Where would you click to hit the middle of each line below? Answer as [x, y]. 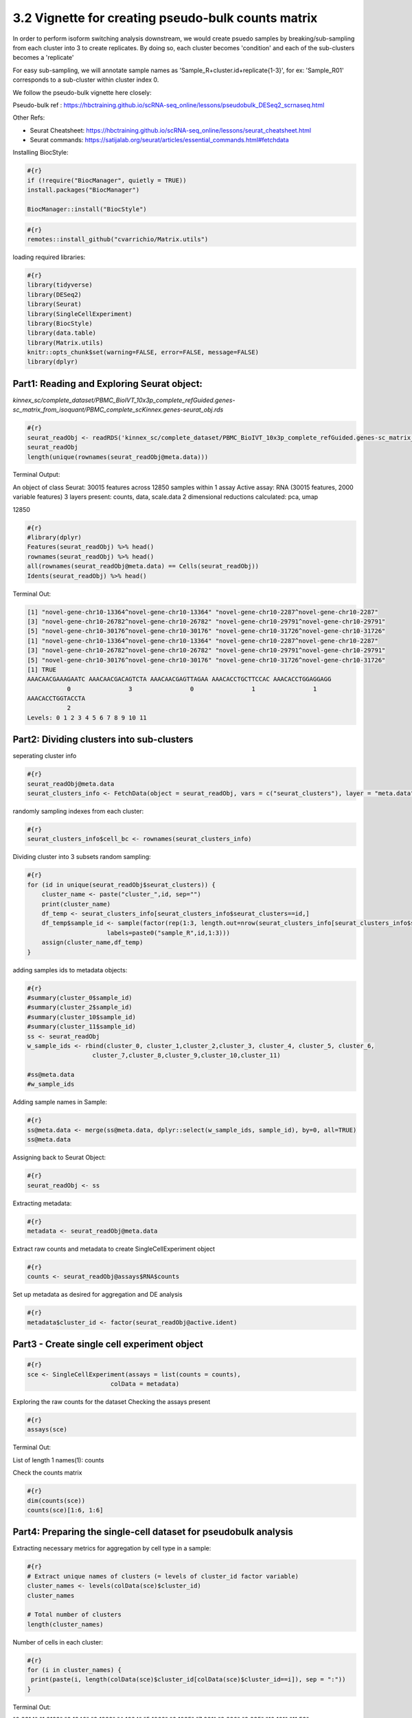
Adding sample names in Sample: [60, 1102]
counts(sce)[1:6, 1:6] [65, 1510]
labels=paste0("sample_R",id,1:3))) [168, 933]
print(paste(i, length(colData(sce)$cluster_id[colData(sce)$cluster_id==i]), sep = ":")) [188, 1680]
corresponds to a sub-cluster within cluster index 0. [86, 80]
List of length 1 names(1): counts [58, 1460]
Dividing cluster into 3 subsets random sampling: [82, 857]
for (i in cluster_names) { [74, 1670]
